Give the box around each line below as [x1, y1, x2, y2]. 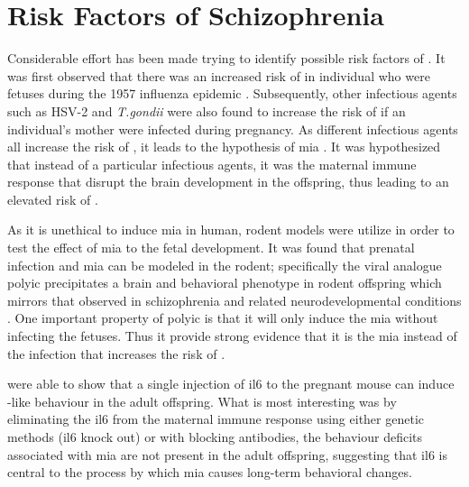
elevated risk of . [7, 189, 98, 208]
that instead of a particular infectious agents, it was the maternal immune [7, 154, 417, 173]
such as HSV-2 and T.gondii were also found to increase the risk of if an [7, 101, 406, 120]
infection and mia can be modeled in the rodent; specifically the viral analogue [7, 255, 442, 274]
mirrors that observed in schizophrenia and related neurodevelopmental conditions [7, 290, 462, 309]
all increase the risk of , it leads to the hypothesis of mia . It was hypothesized [7, 137, 441, 156]
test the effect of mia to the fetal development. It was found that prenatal [7, 238, 415, 257]
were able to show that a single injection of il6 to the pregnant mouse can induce [7, 374, 455, 393]
